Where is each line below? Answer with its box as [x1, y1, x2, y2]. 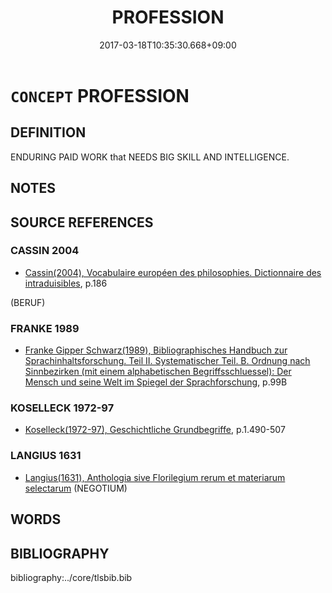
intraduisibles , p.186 [24, 277, 108, 289]
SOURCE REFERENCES [10, 214, 154, 231]
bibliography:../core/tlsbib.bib [10, 571, 133, 583]
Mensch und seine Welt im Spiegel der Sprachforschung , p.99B [24, 376, 288, 388]
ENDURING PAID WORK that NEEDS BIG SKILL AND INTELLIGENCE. [10, 151, 290, 163]
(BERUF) [10, 296, 46, 308]
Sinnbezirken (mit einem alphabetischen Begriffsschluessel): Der [24, 366, 292, 378]
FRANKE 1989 [10, 321, 80, 335]
